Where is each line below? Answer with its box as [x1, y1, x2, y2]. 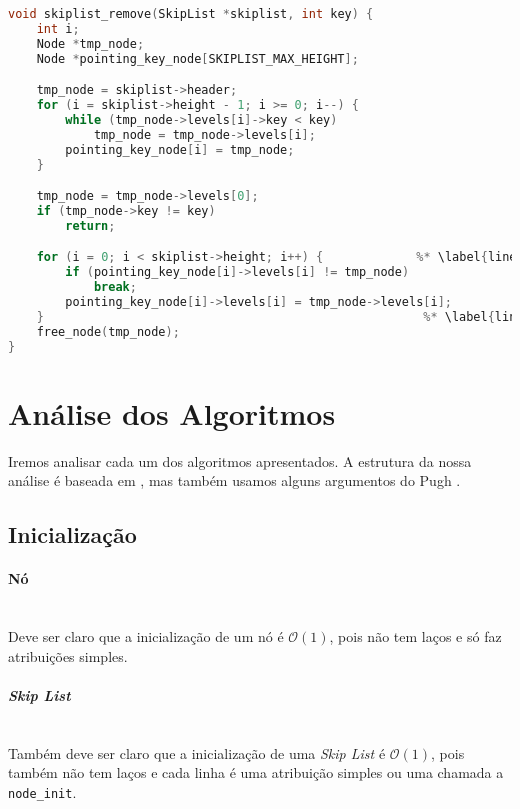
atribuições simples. [8, 645, 128, 666]
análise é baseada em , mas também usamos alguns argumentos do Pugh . [8, 470, 461, 491]
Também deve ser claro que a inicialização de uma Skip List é [8, 742, 386, 763]
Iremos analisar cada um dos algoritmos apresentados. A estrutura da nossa [8, 450, 472, 471]
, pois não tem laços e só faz [329, 625, 502, 646]
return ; [65, 218, 116, 233]
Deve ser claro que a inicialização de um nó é [8, 625, 284, 646]
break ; [93, 280, 137, 295]
